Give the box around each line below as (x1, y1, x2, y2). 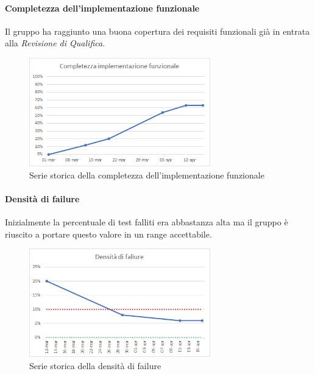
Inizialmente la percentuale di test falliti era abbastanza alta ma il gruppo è (5, 216, 288, 228)
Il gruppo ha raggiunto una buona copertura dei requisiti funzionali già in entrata (5, 24, 310, 37)
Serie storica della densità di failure (29, 359, 161, 372)
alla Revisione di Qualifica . (5, 37, 105, 49)
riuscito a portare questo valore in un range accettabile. (5, 227, 212, 240)
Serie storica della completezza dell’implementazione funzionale (29, 168, 264, 181)
